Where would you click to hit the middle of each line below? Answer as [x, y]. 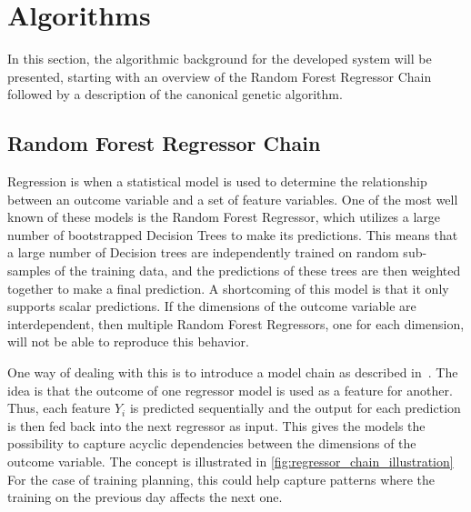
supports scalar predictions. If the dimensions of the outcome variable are [212, 306]
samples [29, 271]
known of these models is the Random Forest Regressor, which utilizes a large [224, 217]
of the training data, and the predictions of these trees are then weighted [258, 271]
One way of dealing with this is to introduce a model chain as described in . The [233, 372]
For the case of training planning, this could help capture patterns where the [221, 479]
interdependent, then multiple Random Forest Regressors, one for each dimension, [236, 323]
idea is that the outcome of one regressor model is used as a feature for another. [230, 390]
